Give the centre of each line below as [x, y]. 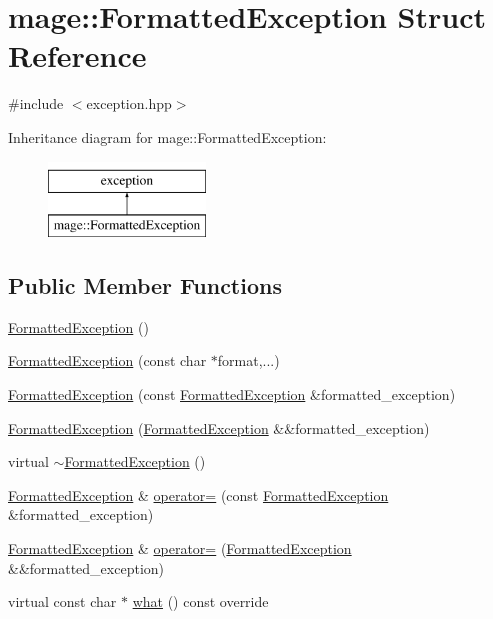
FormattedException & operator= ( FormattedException [180, 548]
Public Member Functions [145, 285]
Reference [77, 55]
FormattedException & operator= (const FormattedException [198, 494]
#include [36, 103]
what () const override [200, 601]
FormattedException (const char [107, 360]
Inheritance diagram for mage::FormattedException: [167, 136]
